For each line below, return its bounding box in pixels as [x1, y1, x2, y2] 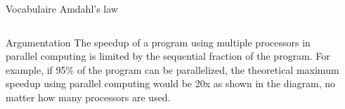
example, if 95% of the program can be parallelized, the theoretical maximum [6, 62, 339, 77]
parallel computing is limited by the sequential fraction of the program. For [6, 49, 330, 63]
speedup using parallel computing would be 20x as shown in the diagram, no [6, 76, 336, 91]
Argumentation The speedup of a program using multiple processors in [6, 34, 311, 49]
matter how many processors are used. [6, 89, 171, 104]
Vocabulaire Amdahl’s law [6, 1, 118, 15]
